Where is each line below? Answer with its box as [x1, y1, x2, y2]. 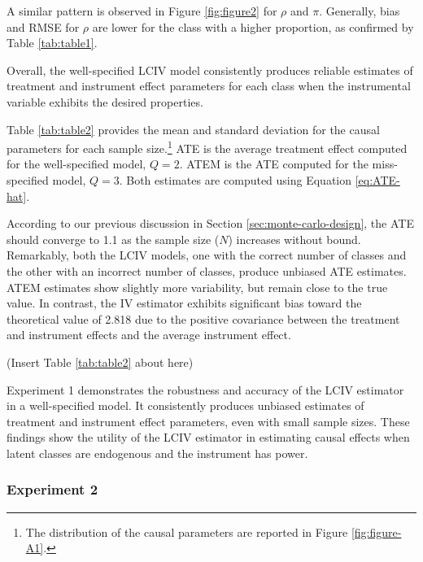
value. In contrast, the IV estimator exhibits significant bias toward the [7, 294, 362, 311]
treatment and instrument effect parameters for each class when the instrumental [7, 77, 411, 94]
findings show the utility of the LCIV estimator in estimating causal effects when [7, 429, 410, 446]
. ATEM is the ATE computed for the [179, 155, 368, 172]
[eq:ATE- [355, 172, 400, 188]
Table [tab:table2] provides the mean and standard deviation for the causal [7, 120, 380, 137]
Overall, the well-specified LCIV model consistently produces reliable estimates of [7, 61, 413, 78]
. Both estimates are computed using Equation [119, 172, 352, 188]
